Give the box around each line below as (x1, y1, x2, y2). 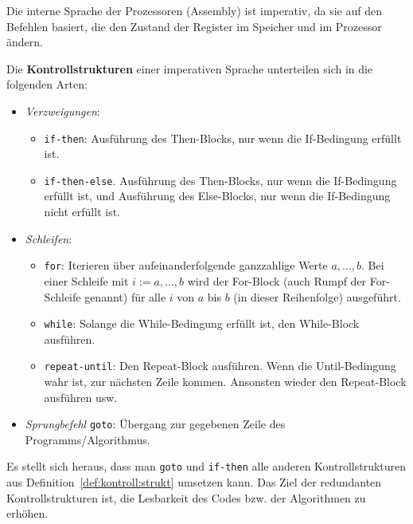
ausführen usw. (44, 388, 118, 405)
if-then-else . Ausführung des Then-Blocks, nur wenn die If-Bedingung (44, 171, 397, 188)
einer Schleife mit (44, 272, 129, 289)
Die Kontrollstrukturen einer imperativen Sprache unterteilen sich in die (6, 60, 373, 77)
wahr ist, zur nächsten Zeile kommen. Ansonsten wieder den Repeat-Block (44, 373, 407, 389)
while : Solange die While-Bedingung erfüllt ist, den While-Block (44, 315, 360, 332)
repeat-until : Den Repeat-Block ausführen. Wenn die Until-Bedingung (44, 357, 396, 374)
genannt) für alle (84, 288, 166, 305)
